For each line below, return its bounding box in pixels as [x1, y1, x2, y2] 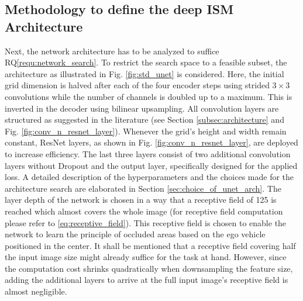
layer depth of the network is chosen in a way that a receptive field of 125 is [5, 193, 277, 206]
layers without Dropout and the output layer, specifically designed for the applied [5, 159, 298, 171]
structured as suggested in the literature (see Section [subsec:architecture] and [5, 113, 284, 126]
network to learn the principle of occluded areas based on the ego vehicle [5, 228, 266, 240]
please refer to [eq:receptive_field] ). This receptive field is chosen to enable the [5, 216, 287, 229]
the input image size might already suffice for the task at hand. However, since [5, 251, 287, 263]
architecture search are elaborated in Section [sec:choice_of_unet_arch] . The [5, 182, 281, 194]
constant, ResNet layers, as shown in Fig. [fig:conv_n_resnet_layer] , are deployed [5, 136, 298, 148]
